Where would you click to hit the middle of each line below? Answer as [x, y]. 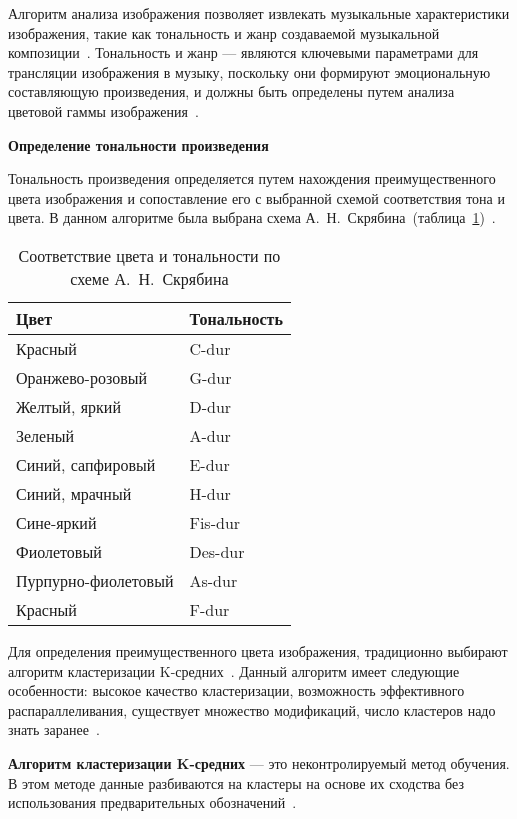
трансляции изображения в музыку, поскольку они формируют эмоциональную [249, 71]
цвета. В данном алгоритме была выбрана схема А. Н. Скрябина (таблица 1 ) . [252, 217]
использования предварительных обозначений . [152, 802]
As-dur [213, 580]
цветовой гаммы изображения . [103, 110]
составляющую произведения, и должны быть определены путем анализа [231, 91]
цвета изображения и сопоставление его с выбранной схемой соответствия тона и [256, 197]
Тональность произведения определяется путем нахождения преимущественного [252, 178]
